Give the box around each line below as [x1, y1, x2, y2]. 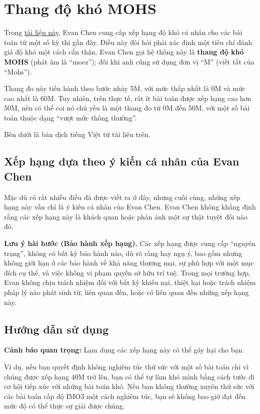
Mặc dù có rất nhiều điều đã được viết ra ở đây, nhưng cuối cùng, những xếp [4, 191, 240, 202]
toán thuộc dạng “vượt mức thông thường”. [4, 112, 137, 122]
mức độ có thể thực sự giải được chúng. [4, 400, 125, 411]
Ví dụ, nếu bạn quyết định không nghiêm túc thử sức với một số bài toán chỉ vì [4, 361, 249, 371]
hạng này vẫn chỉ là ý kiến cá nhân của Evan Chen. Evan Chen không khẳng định [4, 201, 256, 212]
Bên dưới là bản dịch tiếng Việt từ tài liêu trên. [4, 129, 150, 139]
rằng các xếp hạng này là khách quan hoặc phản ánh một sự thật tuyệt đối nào [4, 211, 248, 221]
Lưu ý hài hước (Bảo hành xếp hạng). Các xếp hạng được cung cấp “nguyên [4, 238, 255, 248]
